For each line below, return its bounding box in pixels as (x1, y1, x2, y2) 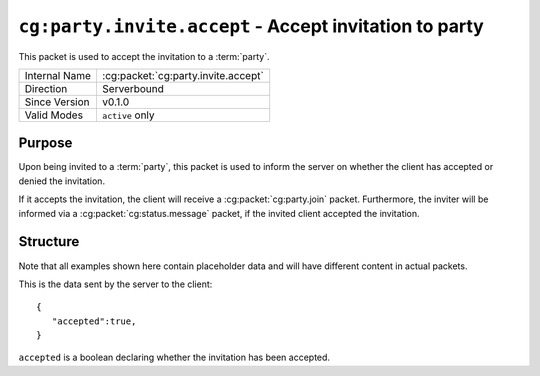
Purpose (18, 135, 73, 152)
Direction (24, 81, 68, 95)
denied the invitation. (18, 175, 105, 187)
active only (101, 108, 155, 122)
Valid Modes (24, 108, 84, 122)
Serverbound (101, 81, 165, 95)
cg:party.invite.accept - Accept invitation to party (18, 15, 484, 37)
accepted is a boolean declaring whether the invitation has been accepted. (18, 351, 330, 364)
